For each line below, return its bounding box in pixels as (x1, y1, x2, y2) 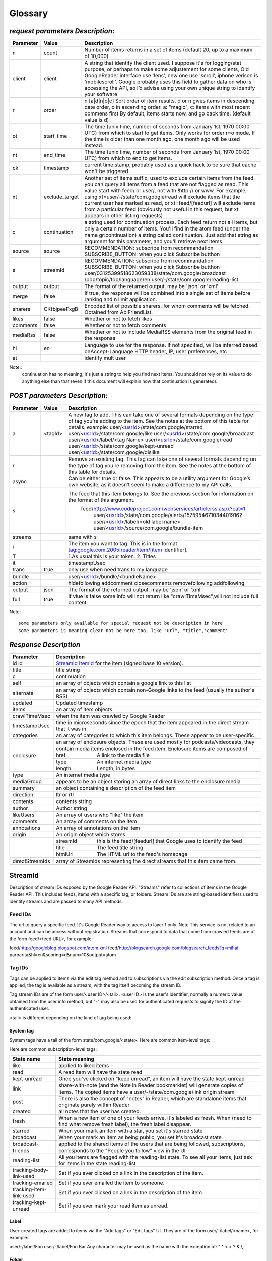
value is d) (84, 117, 109, 124)
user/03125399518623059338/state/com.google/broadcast (84, 270, 226, 277)
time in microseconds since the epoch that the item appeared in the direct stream (56, 719, 249, 726)
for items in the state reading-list (58, 1160, 136, 1167)
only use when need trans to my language (68, 566, 168, 573)
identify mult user (84, 355, 126, 362)
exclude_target (43, 193, 79, 200)
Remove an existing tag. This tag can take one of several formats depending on (68, 455, 256, 463)
